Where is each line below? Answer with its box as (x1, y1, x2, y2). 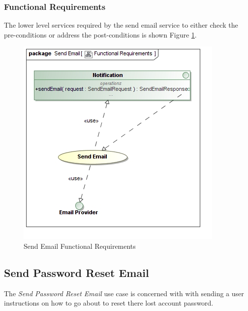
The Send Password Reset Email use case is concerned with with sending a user (4, 288, 244, 298)
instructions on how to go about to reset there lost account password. (4, 298, 214, 308)
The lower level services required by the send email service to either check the (4, 20, 238, 30)
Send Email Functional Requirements (24, 241, 136, 251)
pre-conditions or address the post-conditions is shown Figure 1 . (4, 29, 197, 39)
